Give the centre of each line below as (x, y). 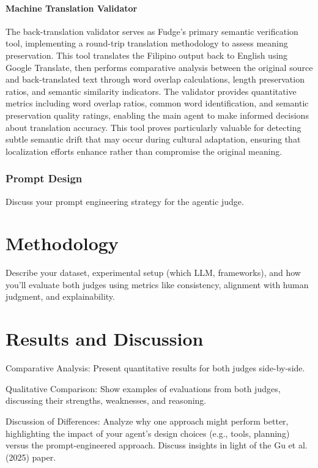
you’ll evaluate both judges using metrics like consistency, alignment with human (157, 284)
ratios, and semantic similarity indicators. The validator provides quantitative (151, 91)
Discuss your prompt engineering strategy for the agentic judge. (125, 201)
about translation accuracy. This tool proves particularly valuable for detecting (153, 127)
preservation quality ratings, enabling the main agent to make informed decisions (157, 115)
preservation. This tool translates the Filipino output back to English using (147, 55)
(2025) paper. (31, 457)
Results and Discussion (105, 339)
